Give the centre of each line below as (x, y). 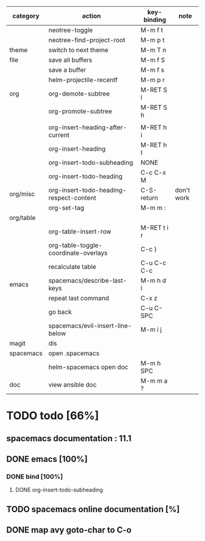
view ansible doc (73, 384)
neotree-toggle (71, 30)
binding (155, 20)
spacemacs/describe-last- (88, 280)
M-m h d (153, 280)
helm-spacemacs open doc (88, 367)
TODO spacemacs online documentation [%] (93, 509)
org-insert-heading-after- (88, 127)
